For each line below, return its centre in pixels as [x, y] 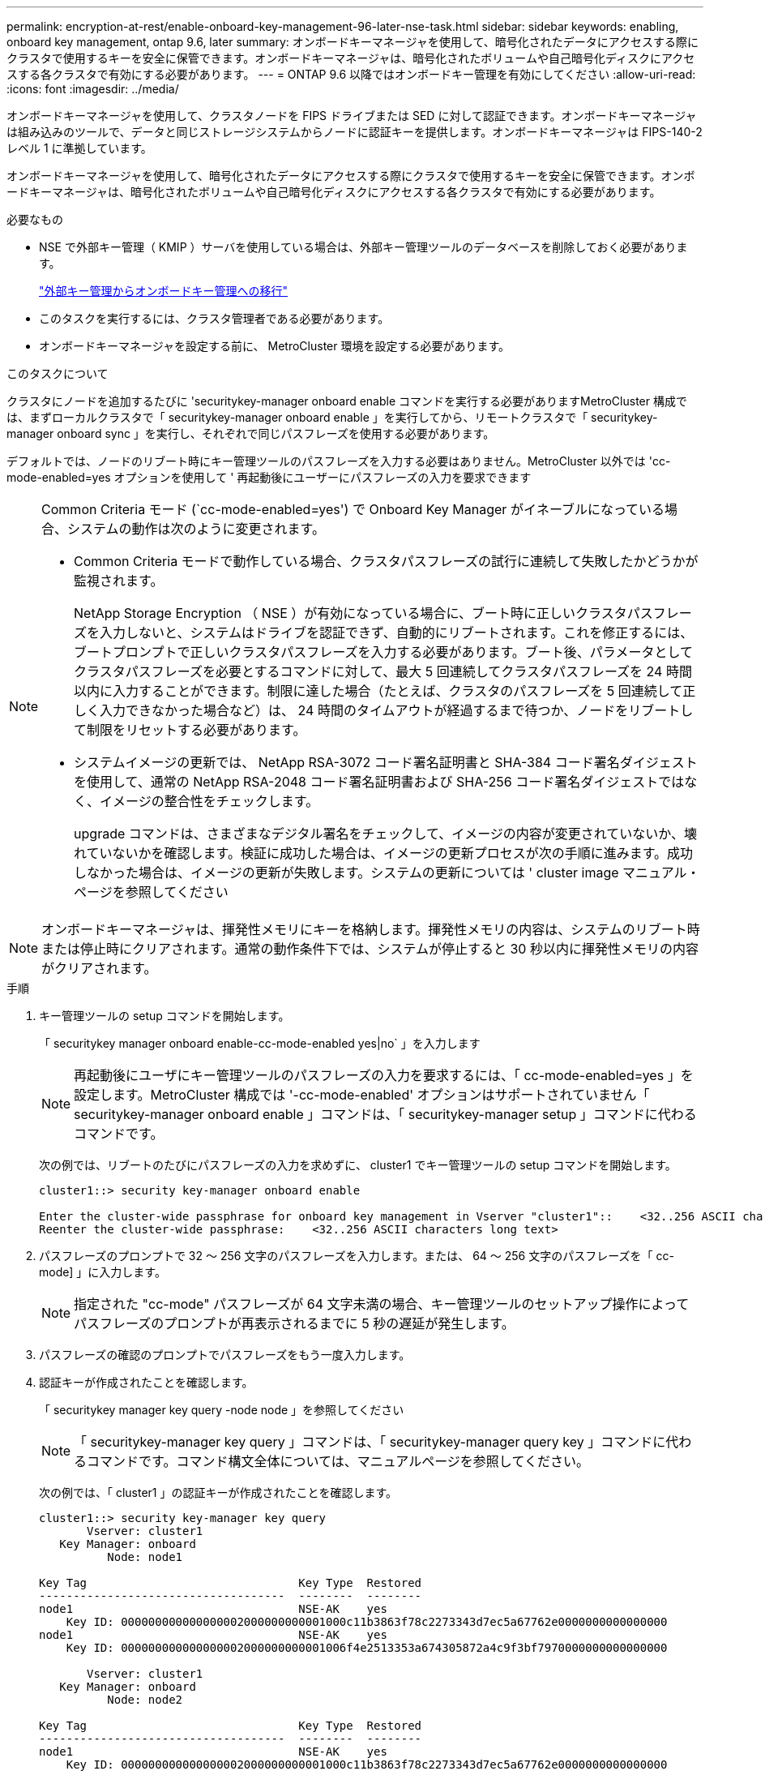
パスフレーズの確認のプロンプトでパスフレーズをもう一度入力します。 [225, 1355]
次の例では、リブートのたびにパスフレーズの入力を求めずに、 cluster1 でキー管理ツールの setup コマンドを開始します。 [358, 1165]
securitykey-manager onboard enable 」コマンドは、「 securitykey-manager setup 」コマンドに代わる [385, 1114]
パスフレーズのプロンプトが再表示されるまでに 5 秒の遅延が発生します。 [294, 1323]
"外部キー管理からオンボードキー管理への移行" [164, 291]
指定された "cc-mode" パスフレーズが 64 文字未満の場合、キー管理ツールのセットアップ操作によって [382, 1304]
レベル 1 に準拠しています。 [79, 148]
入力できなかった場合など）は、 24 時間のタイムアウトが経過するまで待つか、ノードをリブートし [397, 710]
